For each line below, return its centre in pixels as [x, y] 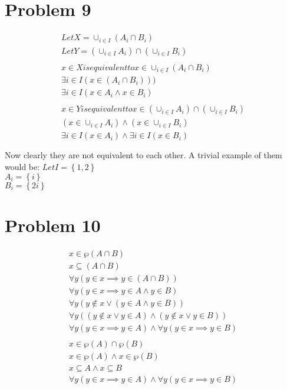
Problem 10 [53, 225]
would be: [22, 166]
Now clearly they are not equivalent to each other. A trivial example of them [143, 155]
